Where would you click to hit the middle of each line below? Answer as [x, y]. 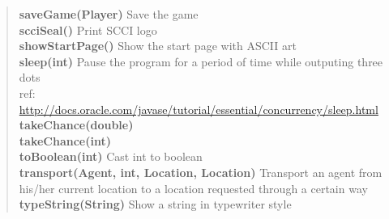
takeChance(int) [65, 140]
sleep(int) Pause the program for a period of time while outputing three [201, 61]
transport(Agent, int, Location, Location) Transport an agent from [201, 172]
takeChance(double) [76, 125]
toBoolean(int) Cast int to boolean [111, 156]
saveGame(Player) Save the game [109, 14]
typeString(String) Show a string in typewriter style [155, 204]
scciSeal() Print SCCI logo [88, 29]
